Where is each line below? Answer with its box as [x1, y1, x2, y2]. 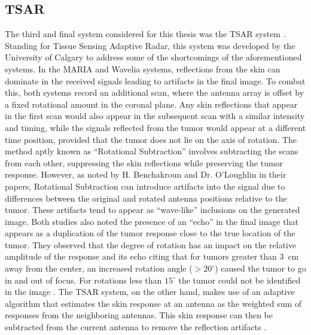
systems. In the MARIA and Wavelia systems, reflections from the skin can [5, 62, 280, 75]
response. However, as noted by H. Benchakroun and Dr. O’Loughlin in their [5, 168, 286, 181]
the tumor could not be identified [178, 273, 301, 286]
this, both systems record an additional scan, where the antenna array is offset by [5, 86, 304, 99]
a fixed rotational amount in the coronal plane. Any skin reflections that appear [5, 98, 298, 110]
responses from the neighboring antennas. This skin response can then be [5, 309, 273, 321]
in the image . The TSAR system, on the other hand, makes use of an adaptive [5, 285, 295, 298]
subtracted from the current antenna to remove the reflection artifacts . [5, 321, 267, 333]
